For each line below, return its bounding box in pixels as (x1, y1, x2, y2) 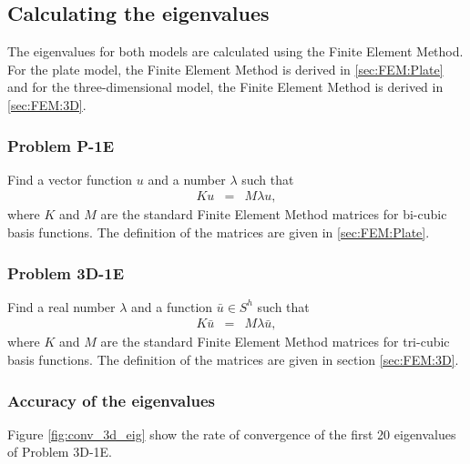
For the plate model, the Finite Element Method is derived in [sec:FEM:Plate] (7, 59, 444, 78)
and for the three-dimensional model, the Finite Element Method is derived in (7, 77, 444, 96)
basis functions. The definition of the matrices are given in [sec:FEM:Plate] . (7, 223, 430, 242)
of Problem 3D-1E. (7, 442, 112, 461)
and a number (148, 169, 226, 188)
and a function (131, 297, 213, 316)
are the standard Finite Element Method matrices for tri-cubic (100, 332, 450, 351)
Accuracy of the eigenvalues (7, 388, 215, 411)
